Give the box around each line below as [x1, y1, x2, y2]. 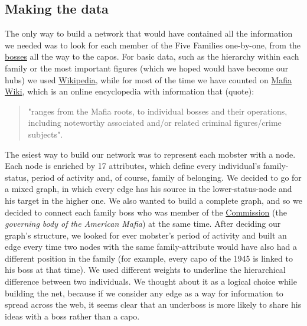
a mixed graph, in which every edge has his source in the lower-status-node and [5, 182, 292, 195]
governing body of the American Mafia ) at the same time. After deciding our [5, 217, 281, 230]
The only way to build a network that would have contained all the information [5, 27, 293, 40]
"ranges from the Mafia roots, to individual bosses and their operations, [28, 105, 288, 117]
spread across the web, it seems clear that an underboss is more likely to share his [5, 298, 302, 311]
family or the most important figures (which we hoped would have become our [5, 61, 289, 74]
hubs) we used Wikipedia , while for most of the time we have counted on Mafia [5, 73, 292, 86]
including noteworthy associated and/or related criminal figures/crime [28, 116, 282, 129]
